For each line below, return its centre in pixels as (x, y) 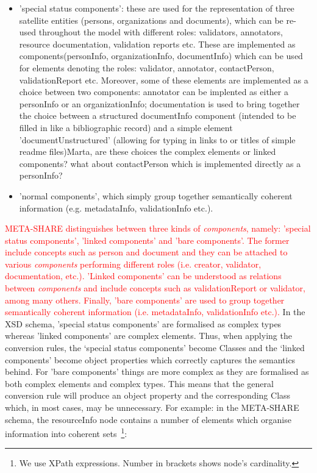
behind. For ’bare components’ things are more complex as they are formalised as (157, 372)
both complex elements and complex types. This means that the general (139, 383)
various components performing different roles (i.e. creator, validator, (133, 264)
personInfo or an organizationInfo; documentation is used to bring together (159, 103)
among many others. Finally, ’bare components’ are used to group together (145, 300)
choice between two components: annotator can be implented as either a (154, 92)
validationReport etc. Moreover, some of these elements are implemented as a (164, 80)
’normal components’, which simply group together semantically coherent (156, 195)
